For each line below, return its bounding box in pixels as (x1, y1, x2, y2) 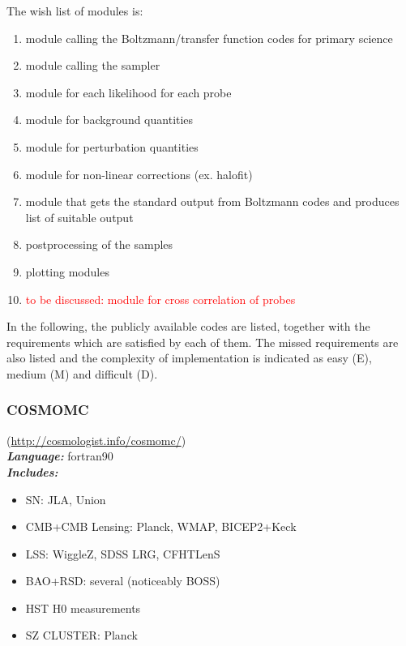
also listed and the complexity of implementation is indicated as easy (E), (6, 349, 372, 366)
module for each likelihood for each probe (25, 83, 232, 101)
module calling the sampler (25, 57, 160, 74)
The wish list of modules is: (6, 2, 143, 19)
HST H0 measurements (25, 599, 141, 616)
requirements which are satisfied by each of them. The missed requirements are (6, 333, 399, 350)
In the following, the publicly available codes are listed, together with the (6, 318, 370, 335)
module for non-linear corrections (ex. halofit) (25, 165, 253, 182)
